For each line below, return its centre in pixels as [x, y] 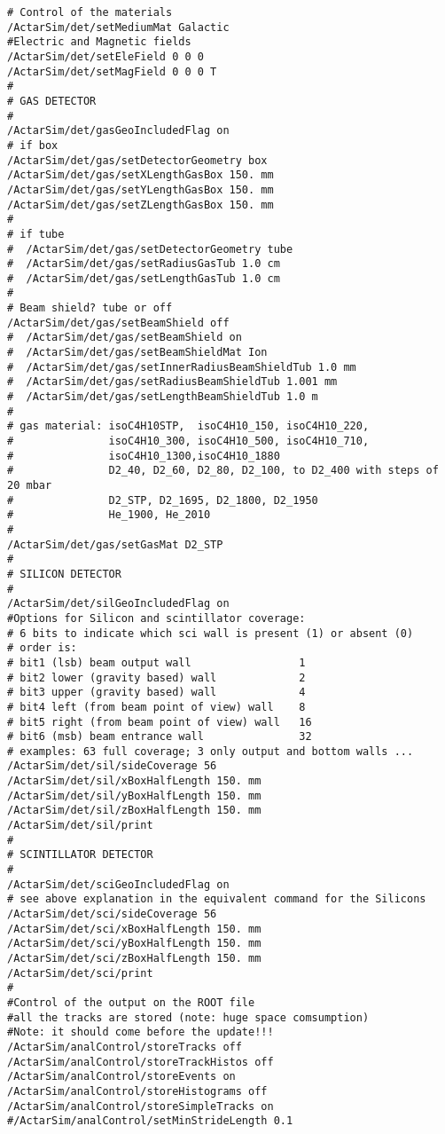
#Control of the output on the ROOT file [131, 1002]
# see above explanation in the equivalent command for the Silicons [217, 899]
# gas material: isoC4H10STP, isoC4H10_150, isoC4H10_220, [188, 426]
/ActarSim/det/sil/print [80, 826]
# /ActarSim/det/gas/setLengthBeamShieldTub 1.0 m [163, 397]
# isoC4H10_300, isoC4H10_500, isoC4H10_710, [188, 441]
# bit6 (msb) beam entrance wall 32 [160, 737]
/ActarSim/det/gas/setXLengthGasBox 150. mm [141, 175]
